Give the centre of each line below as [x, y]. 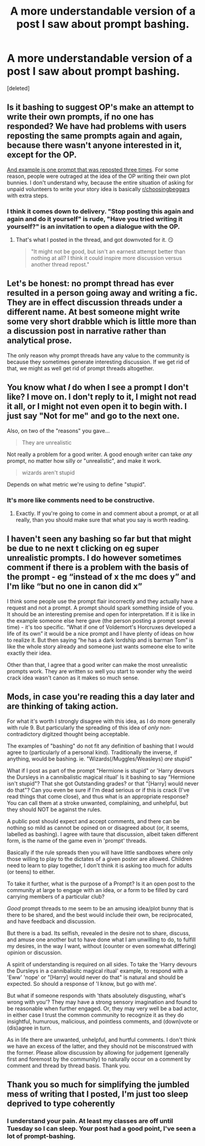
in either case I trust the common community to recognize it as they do [96, 1014]
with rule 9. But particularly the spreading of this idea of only [83, 727]
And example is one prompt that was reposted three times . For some [93, 169]
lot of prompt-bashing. [41, 1136]
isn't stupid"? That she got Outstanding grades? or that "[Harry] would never [103, 783]
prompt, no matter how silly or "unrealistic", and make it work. [84, 460]
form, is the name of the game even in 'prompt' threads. [77, 840]
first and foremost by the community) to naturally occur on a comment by [99, 1059]
